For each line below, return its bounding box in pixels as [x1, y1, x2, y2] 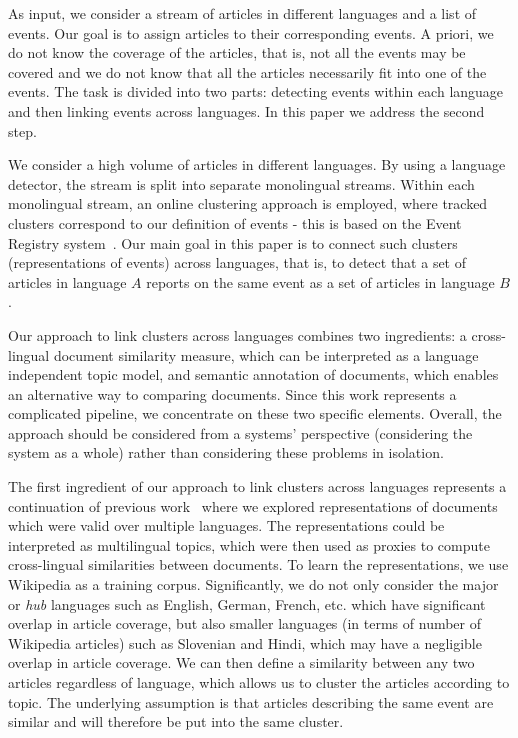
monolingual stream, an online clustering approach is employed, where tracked [8, 193, 488, 214]
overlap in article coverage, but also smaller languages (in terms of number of [8, 613, 482, 634]
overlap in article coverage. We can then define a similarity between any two [8, 652, 475, 673]
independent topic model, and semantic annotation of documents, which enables [8, 364, 499, 385]
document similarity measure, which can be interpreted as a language [53, 344, 479, 365]
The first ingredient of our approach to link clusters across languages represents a [8, 476, 507, 497]
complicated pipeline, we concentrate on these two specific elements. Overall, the [8, 403, 502, 424]
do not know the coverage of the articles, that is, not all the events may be [8, 42, 466, 63]
